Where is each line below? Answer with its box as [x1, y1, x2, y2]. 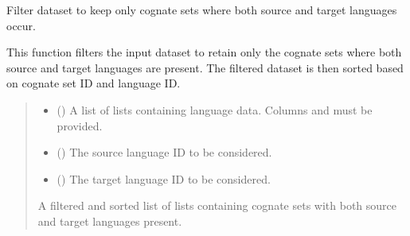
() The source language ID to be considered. [57, 144, 272, 161]
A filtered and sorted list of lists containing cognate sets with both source [37, 197, 396, 214]
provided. [57, 117, 103, 133]
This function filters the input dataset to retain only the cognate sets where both [6, 44, 402, 60]
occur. [6, 17, 36, 33]
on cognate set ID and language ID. [6, 75, 181, 91]
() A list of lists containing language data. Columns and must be [57, 101, 373, 118]
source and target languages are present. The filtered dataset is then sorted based [6, 59, 404, 75]
